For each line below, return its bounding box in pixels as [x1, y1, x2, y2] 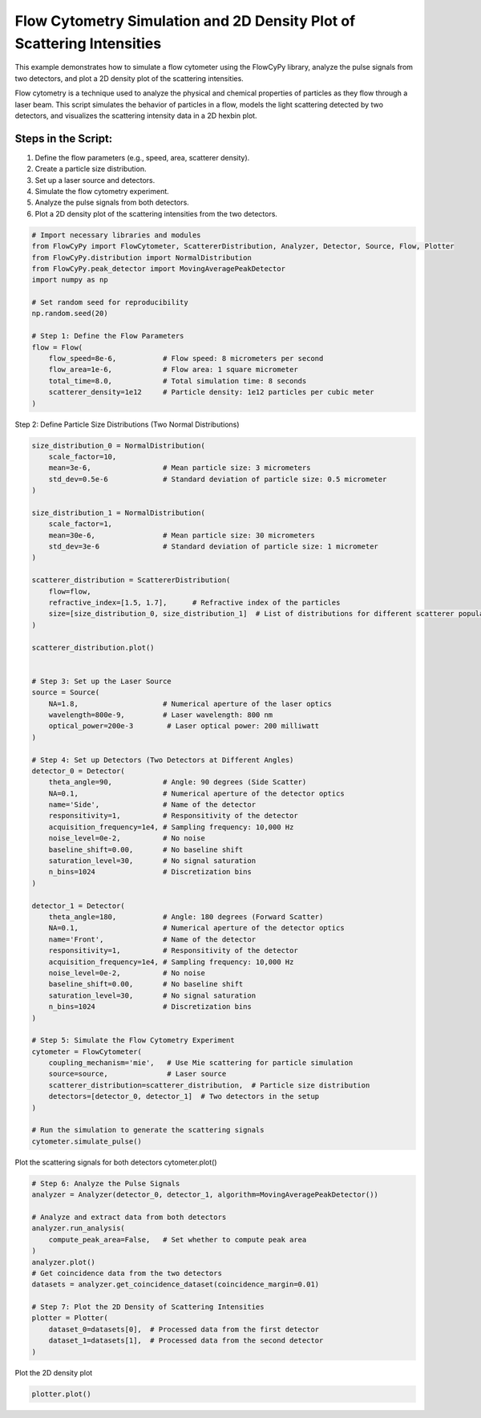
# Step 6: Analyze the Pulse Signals [31, 1179, 180, 1188]
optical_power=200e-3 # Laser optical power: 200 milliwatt [48, 722, 320, 731]
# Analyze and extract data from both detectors [31, 1212, 227, 1222]
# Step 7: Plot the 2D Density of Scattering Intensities [31, 1303, 265, 1311]
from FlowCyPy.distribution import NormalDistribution [31, 253, 252, 262]
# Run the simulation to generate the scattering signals [31, 1125, 265, 1135]
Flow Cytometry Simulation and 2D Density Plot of [14, 12, 356, 30]
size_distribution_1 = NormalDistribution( [31, 508, 206, 517]
